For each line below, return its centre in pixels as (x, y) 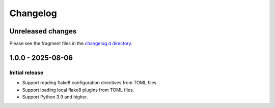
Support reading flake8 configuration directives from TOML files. (90, 83)
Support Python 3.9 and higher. (55, 97)
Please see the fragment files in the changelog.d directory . (71, 44)
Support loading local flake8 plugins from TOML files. (78, 90)
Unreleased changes (43, 31)
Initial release (26, 73)
